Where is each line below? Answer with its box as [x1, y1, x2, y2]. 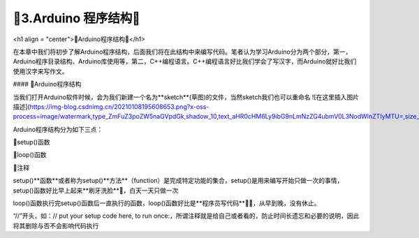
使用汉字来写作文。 [13, 67, 68, 75]
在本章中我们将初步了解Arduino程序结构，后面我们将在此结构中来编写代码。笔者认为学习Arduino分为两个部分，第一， [13, 47, 352, 56]
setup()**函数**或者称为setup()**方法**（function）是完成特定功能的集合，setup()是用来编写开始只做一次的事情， [13, 177, 344, 185]
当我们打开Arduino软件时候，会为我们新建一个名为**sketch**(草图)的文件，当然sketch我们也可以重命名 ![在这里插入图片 [13, 93, 360, 101]
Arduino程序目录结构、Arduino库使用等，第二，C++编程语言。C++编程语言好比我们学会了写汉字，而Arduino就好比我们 [13, 57, 357, 66]
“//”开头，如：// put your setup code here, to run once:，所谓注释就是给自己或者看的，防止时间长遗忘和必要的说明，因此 [13, 211, 360, 220]
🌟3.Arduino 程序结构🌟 [13, 10, 141, 26]
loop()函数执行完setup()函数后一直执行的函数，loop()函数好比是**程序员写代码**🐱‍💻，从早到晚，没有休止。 [13, 199, 321, 207]
